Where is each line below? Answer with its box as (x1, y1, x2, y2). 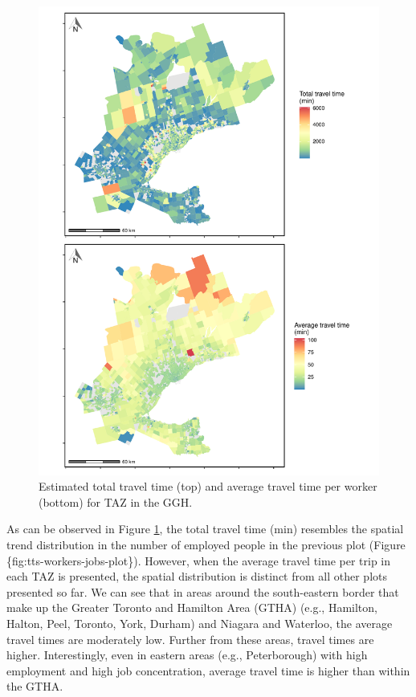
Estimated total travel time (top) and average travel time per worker (39, 478, 377, 495)
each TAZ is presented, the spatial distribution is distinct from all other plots (6, 568, 387, 585)
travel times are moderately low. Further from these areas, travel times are (6, 630, 374, 647)
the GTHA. (6, 678, 63, 695)
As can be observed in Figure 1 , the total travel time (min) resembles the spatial (6, 520, 404, 537)
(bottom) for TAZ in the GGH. (39, 493, 193, 510)
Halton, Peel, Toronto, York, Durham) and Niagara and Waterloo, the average (6, 614, 393, 631)
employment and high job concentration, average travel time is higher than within (6, 662, 410, 679)
